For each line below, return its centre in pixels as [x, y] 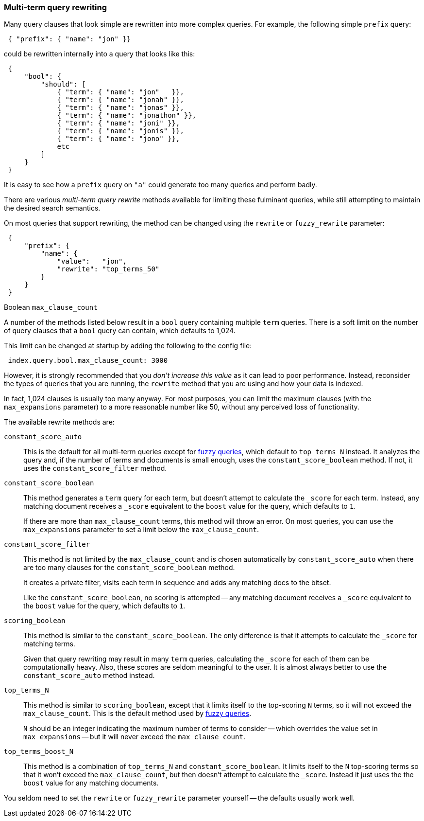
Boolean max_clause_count [51, 307]
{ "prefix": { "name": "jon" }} [69, 39]
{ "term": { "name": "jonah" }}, [120, 100]
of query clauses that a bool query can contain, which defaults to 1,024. [120, 331]
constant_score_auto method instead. [89, 676]
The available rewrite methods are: [59, 422]
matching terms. [49, 644]
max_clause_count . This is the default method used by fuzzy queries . [137, 714]
